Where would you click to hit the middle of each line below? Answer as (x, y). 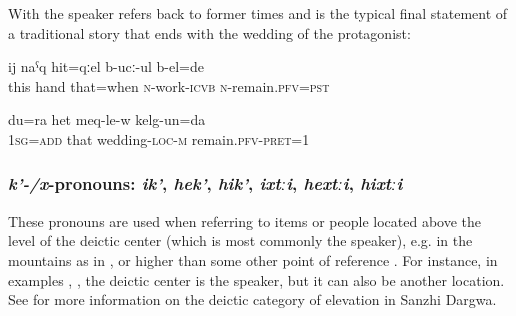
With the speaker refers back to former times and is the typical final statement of (258, 13)
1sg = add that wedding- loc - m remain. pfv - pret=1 (159, 138)
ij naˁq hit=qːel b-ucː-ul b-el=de (106, 66)
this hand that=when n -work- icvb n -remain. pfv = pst (169, 85)
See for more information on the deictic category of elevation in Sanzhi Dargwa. (252, 299)
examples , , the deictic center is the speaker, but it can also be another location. (256, 279)
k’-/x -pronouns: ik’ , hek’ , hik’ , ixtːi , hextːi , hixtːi (205, 183)
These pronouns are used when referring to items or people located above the (245, 220)
